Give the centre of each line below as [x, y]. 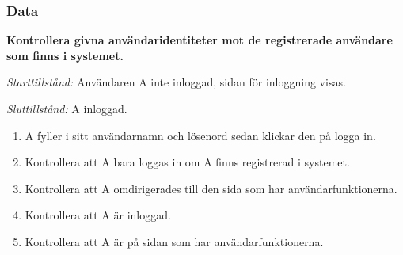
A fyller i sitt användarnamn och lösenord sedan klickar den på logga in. [200, 135]
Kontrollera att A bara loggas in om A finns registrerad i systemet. [187, 162]
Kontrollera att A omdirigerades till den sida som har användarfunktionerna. [211, 188]
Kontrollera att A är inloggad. [98, 215]
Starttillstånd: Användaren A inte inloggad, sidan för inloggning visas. [176, 82]
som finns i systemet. [65, 55]
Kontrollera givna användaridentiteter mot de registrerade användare [200, 40]
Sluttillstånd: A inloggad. [67, 108]
